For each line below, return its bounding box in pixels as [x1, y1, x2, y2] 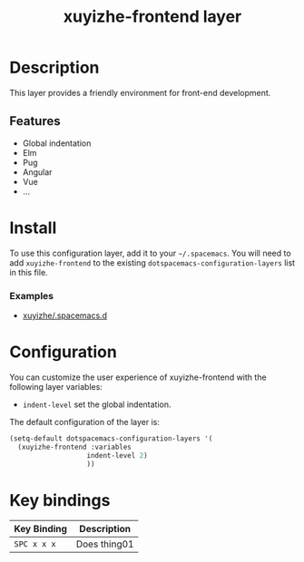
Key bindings [9, 489, 111, 510]
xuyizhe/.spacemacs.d [22, 310, 107, 321]
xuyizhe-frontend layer [63, 6, 242, 27]
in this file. [9, 266, 48, 277]
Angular [22, 166, 53, 178]
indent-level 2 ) [86, 451, 148, 460]
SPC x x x [14, 539, 56, 549]
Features [9, 113, 61, 129]
